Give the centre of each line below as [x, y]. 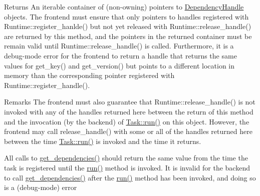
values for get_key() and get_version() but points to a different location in [119, 65]
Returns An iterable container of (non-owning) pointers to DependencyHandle [124, 6]
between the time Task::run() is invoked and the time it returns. [103, 141]
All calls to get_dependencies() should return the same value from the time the [126, 158]
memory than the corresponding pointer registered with [89, 75]
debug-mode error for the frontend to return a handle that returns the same [120, 55]
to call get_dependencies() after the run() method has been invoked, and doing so [130, 177]
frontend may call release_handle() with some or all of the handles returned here [128, 131]
